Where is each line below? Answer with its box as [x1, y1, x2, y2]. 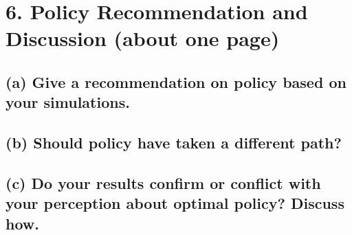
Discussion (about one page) [5, 24, 280, 52]
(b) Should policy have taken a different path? [5, 132, 342, 153]
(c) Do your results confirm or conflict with [5, 172, 321, 193]
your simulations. [5, 91, 130, 113]
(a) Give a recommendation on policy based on [5, 71, 346, 92]
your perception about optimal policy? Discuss [5, 192, 344, 214]
